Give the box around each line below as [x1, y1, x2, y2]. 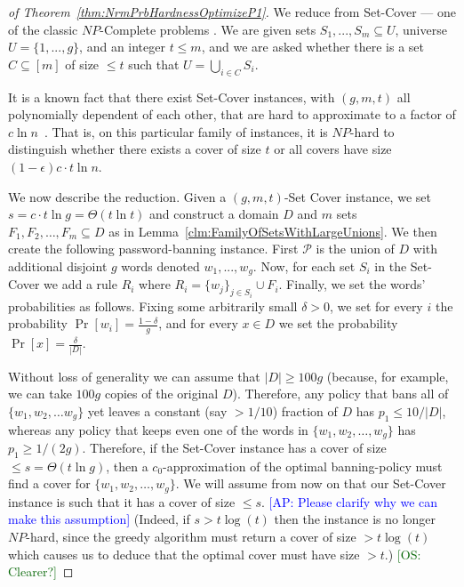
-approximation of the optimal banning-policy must [163, 456, 443, 475]
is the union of [316, 239, 395, 258]
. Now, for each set [252, 256, 356, 275]
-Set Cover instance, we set [284, 187, 431, 205]
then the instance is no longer [274, 510, 436, 528]
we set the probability [278, 314, 398, 333]
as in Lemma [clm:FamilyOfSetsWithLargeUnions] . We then [108, 221, 437, 240]
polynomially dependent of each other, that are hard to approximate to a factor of [8, 105, 456, 124]
